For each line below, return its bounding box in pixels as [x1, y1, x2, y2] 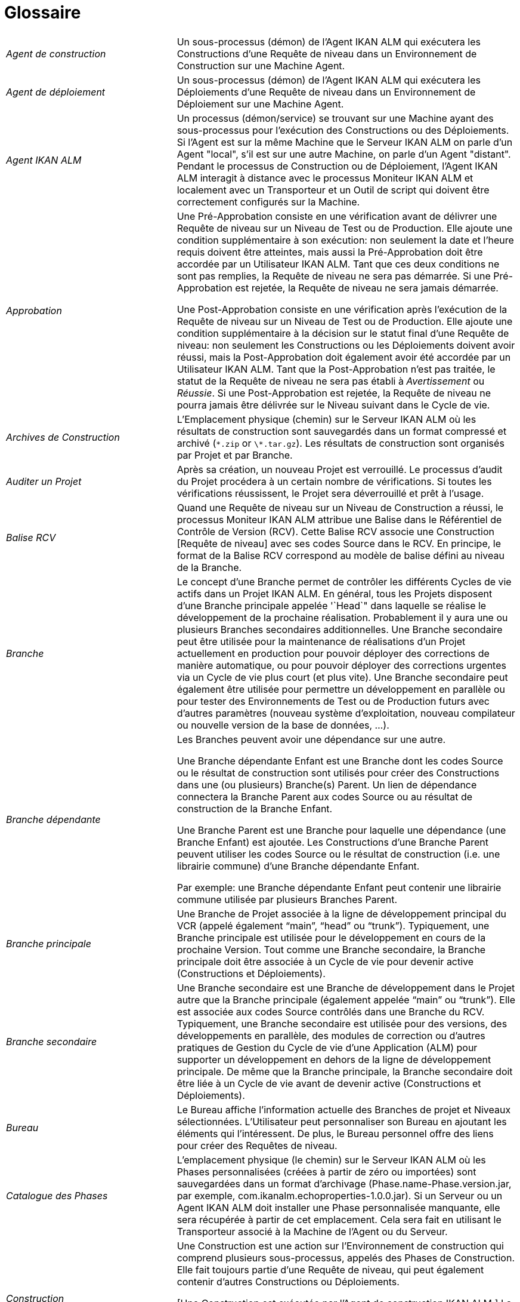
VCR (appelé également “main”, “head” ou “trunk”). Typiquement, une [177, 919, 490, 932]
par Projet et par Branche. [177, 449, 293, 461]
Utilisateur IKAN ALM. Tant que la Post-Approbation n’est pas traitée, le [177, 363, 496, 375]
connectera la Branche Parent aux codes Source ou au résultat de [177, 790, 473, 803]
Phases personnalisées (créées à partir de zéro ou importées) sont [177, 1165, 476, 1178]
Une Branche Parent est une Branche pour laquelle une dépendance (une [177, 824, 506, 836]
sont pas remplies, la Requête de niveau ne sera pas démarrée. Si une [177, 269, 491, 282]
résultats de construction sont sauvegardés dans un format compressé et [177, 425, 507, 437]
